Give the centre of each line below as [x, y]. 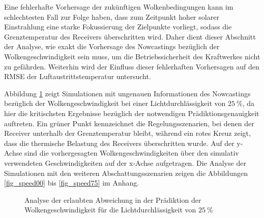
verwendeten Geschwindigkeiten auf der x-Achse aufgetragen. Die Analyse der [125, 162]
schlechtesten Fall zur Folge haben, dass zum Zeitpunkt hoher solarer [112, 16]
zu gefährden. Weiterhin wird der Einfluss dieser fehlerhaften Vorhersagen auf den [132, 66]
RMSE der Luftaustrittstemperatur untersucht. [78, 76]
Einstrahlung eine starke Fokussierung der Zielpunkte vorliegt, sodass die [118, 27]
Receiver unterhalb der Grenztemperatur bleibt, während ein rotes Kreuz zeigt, [127, 133]
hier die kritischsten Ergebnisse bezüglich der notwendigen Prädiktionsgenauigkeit [132, 113]
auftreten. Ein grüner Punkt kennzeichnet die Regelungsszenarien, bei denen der [129, 123]
